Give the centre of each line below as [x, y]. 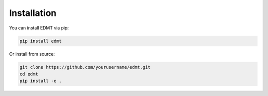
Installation [33, 13]
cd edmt [29, 74]
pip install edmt [41, 41]
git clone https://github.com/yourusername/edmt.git [85, 67]
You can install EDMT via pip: [39, 28]
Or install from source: [32, 54]
